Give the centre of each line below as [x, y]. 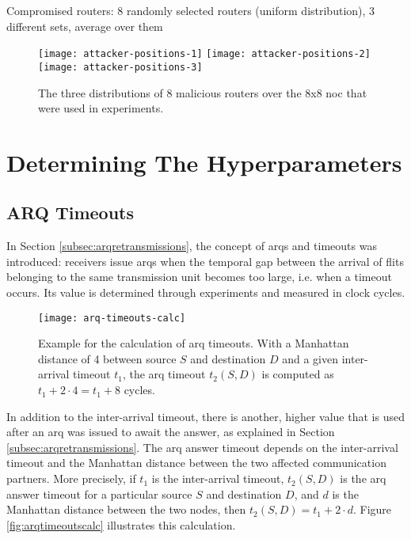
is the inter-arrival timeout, [218, 478]
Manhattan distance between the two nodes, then [126, 509]
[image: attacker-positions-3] [120, 67]
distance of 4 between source [107, 358]
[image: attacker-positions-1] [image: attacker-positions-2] [204, 54]
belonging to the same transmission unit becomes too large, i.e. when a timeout [199, 277]
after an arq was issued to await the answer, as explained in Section [171, 432]
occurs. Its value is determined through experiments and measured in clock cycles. [206, 292]
